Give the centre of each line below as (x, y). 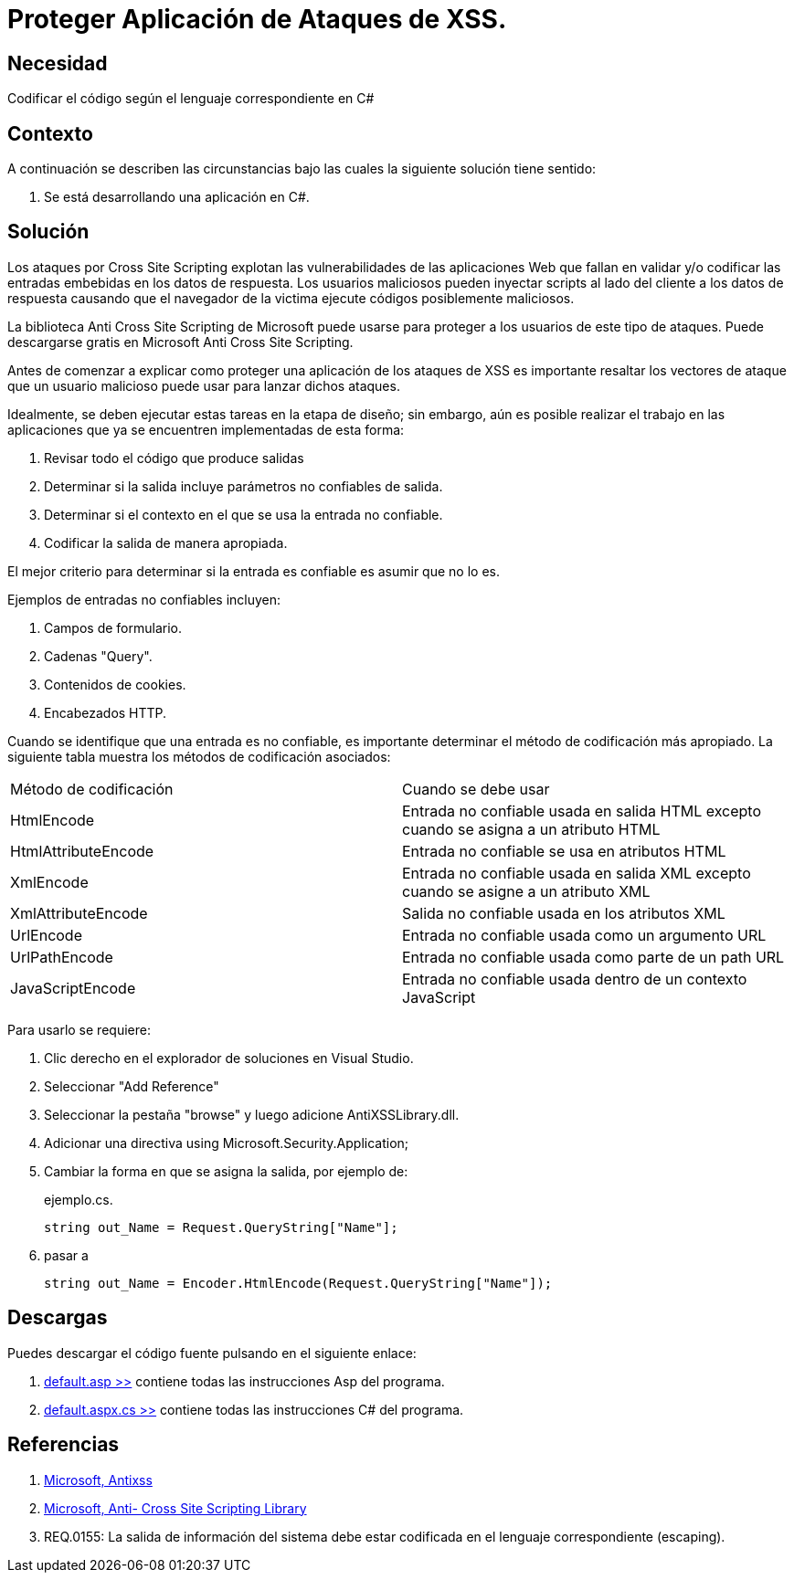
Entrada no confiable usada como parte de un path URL (593, 957)
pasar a (66, 1255)
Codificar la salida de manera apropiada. (166, 542)
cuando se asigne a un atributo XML (526, 891)
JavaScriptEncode (73, 988)
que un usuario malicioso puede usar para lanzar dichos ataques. (204, 385)
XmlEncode (49, 882)
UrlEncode (46, 935)
